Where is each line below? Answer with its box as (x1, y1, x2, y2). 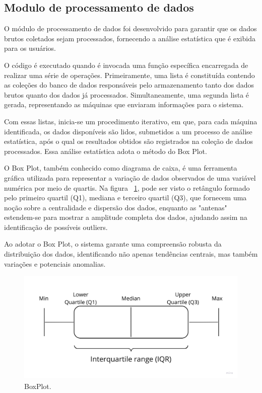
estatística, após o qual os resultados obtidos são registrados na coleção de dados (4, 136, 253, 146)
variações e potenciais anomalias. (4, 258, 106, 269)
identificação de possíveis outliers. (4, 221, 108, 232)
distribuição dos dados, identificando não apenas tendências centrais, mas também (4, 249, 258, 259)
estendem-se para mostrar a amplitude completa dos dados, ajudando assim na (4, 212, 247, 222)
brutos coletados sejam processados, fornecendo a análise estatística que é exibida (4, 33, 255, 43)
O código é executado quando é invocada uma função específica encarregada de (4, 59, 248, 70)
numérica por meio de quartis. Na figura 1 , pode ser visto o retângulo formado (4, 182, 250, 193)
